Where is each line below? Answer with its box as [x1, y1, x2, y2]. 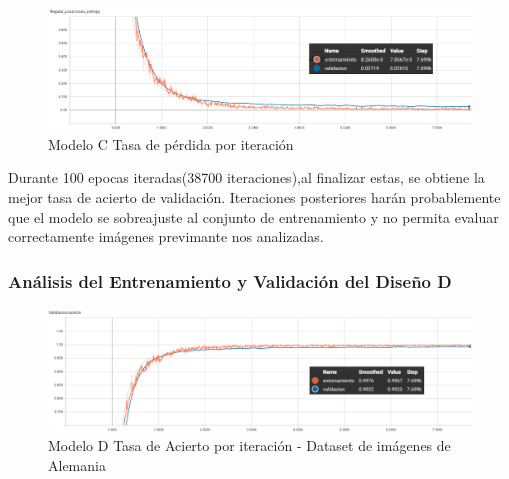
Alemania [48, 454, 106, 475]
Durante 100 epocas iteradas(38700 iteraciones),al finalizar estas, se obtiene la [8, 167, 485, 188]
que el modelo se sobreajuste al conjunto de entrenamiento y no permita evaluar [8, 206, 499, 227]
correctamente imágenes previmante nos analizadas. [8, 226, 324, 247]
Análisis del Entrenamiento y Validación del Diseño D [8, 268, 452, 293]
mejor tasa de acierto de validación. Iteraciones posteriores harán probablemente [8, 187, 501, 208]
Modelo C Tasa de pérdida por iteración [48, 133, 294, 154]
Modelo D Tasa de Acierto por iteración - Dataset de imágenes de [48, 435, 451, 456]
